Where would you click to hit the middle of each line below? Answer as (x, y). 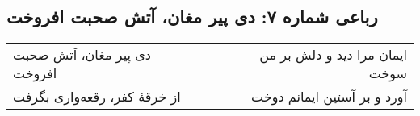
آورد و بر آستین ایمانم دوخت (329, 97)
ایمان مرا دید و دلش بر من (333, 55)
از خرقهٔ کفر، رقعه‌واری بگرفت (97, 97)
